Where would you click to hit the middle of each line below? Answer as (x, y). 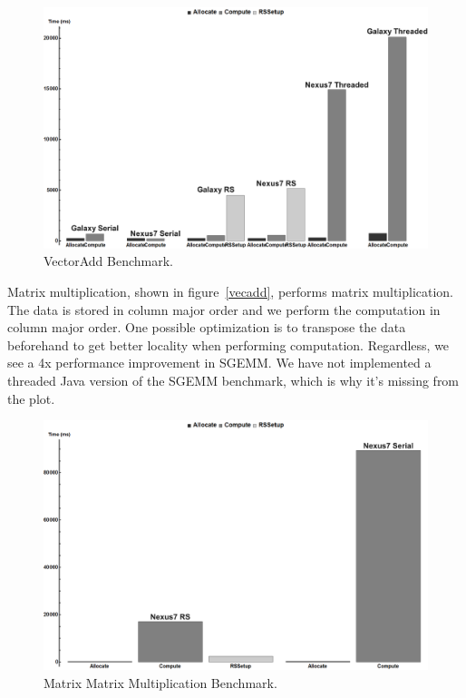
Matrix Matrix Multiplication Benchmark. (160, 682)
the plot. (31, 398)
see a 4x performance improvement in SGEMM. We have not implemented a (219, 363)
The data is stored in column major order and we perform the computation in (224, 309)
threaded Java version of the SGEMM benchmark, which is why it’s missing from (233, 380)
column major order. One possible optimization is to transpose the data (207, 327)
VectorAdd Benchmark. (108, 261)
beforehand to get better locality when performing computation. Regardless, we (228, 344)
